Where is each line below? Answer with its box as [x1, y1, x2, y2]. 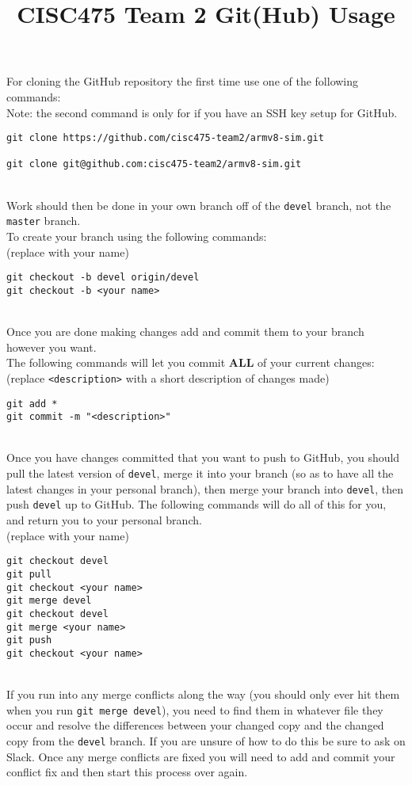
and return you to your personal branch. [6, 512, 202, 528]
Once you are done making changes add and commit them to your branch [6, 323, 364, 340]
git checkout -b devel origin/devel [6, 272, 200, 284]
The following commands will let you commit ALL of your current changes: [6, 354, 375, 371]
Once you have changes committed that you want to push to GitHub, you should [6, 449, 400, 466]
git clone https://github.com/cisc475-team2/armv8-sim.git [6, 132, 324, 144]
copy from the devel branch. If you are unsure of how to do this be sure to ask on [6, 732, 406, 749]
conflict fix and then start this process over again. [6, 764, 248, 780]
